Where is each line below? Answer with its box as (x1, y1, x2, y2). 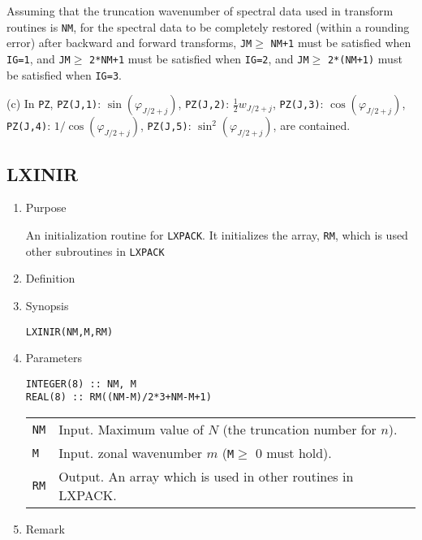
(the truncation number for (222, 420, 377, 439)
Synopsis (25, 296, 69, 313)
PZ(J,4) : (6, 117, 51, 134)
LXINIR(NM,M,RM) (25, 326, 114, 338)
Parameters (25, 349, 82, 366)
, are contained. (273, 117, 351, 134)
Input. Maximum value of (58, 420, 204, 439)
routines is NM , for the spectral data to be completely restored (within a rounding (6, 18, 410, 35)
